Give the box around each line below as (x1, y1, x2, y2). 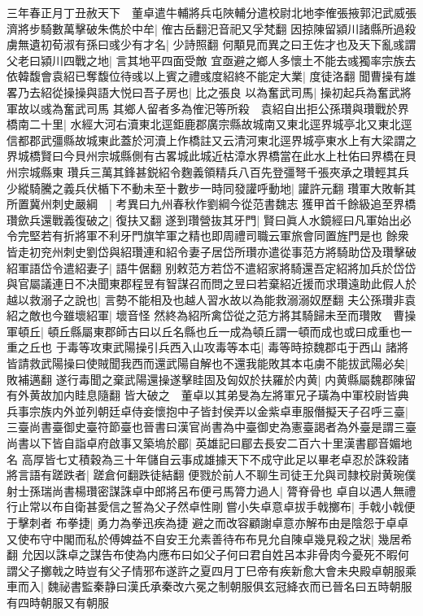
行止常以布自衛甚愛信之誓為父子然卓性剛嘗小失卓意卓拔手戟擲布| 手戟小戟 (7, 498, 404, 515)
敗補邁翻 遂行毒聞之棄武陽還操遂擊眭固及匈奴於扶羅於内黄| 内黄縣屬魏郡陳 (7, 370, 405, 387)
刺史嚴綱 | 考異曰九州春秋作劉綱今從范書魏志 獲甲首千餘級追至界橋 (51, 195, 416, 212)
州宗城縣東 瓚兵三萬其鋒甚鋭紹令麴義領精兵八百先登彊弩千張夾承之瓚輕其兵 (7, 163, 409, 180)
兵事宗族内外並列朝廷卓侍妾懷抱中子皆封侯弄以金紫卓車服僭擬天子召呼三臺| (7, 402, 408, 419)
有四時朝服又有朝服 (7, 593, 109, 610)
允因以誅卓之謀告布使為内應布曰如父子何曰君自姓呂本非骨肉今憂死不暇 (21, 546, 398, 563)
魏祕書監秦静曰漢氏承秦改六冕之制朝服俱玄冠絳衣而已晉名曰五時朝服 (47, 578, 412, 595)
